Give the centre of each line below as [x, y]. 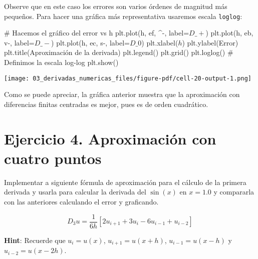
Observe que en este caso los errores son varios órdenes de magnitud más [116, 6]
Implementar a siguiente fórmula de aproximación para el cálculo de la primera [125, 182]
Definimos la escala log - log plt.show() [61, 62]
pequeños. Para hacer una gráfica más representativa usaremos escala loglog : [123, 16]
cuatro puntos [53, 158]
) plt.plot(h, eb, [229, 33]
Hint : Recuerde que [35, 240]
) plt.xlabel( [160, 42]
